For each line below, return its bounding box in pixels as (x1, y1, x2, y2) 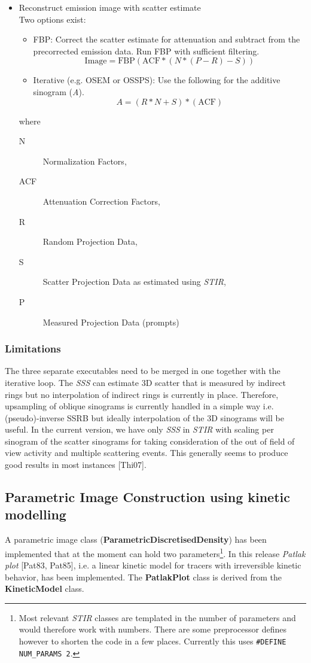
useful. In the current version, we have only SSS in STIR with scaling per (5, 423, 274, 436)
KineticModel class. (5, 582, 84, 595)
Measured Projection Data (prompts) (42, 315, 179, 328)
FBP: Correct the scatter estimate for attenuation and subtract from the (33, 33, 300, 45)
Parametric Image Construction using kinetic (5, 488, 290, 506)
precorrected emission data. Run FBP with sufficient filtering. (33, 44, 260, 57)
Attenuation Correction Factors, (42, 194, 160, 207)
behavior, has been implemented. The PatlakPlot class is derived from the (5, 570, 282, 583)
